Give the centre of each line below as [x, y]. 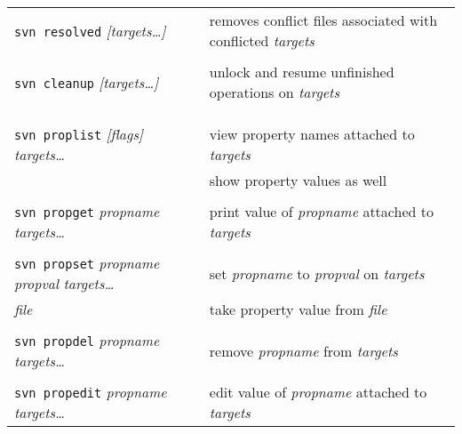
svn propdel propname [87, 340]
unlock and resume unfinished [302, 72]
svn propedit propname [91, 392]
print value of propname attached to [321, 211]
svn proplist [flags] [79, 134]
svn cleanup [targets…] [87, 82]
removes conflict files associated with [323, 20]
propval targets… [64, 283]
